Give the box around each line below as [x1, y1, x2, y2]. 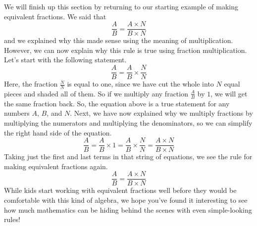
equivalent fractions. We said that [4, 11, 106, 21]
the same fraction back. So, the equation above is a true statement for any [4, 98, 230, 108]
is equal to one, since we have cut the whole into [67, 79, 214, 89]
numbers [4, 108, 30, 118]
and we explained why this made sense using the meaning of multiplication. [4, 35, 233, 45]
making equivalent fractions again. [4, 161, 108, 171]
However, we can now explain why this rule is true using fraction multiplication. [4, 45, 247, 55]
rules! [4, 214, 20, 225]
